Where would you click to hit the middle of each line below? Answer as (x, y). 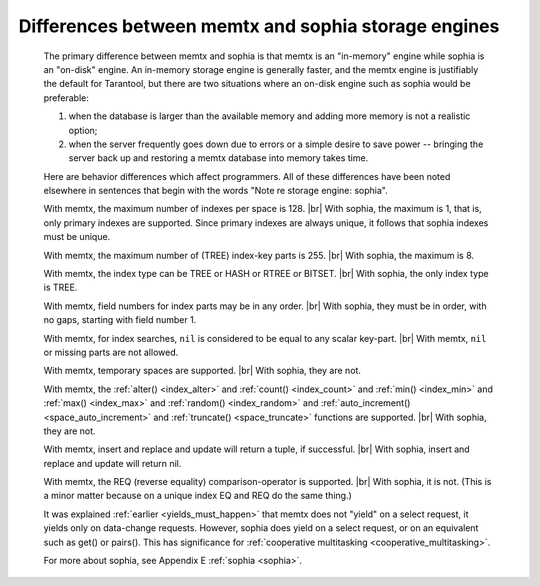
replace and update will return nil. (112, 463)
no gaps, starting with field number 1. (120, 320)
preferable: (66, 97)
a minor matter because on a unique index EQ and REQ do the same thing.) (197, 496)
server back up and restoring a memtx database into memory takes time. (218, 158)
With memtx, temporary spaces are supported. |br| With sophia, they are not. (202, 371)
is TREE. (60, 287)
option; (83, 130)
